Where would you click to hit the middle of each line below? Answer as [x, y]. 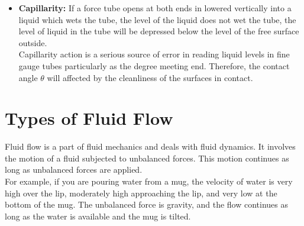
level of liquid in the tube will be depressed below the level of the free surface [159, 31]
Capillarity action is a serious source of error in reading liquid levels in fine [154, 54]
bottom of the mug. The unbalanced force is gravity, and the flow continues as [147, 204]
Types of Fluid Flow [89, 118]
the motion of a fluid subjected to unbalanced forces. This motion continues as [147, 158]
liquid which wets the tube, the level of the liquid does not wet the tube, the [157, 19]
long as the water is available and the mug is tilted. [98, 216]
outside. [33, 42]
